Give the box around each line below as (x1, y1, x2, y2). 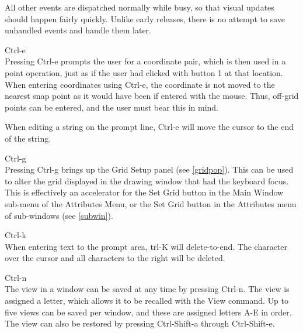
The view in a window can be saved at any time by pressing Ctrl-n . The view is (5, 283, 290, 295)
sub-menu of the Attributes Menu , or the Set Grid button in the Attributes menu (5, 197, 297, 210)
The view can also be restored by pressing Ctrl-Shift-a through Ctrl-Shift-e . (5, 317, 275, 329)
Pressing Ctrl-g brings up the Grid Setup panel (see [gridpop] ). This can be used (5, 163, 294, 176)
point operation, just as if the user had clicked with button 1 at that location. (5, 66, 283, 78)
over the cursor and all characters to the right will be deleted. (5, 252, 225, 264)
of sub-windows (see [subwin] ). (5, 209, 113, 221)
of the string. (5, 132, 51, 144)
